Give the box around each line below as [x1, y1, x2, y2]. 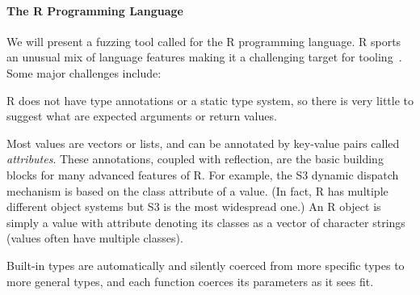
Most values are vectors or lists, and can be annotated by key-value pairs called [6, 134, 400, 151]
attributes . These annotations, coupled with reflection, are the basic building [6, 150, 384, 167]
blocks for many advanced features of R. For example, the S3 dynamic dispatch [6, 166, 399, 183]
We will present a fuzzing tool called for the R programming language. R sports [6, 32, 401, 49]
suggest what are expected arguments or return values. [6, 107, 277, 124]
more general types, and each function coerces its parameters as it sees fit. [6, 272, 374, 289]
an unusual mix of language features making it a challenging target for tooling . [6, 48, 402, 65]
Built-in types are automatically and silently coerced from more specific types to [6, 256, 405, 273]
